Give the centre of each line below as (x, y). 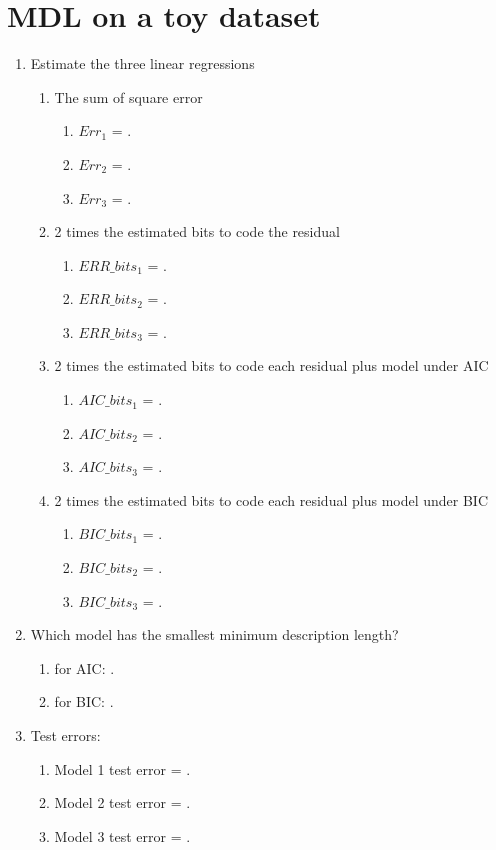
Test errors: (65, 735)
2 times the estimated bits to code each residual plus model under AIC (271, 365)
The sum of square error (128, 96)
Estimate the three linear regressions (142, 63)
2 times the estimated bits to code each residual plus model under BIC (271, 499)
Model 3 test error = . (122, 835)
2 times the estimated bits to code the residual (197, 231)
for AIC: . (84, 667)
